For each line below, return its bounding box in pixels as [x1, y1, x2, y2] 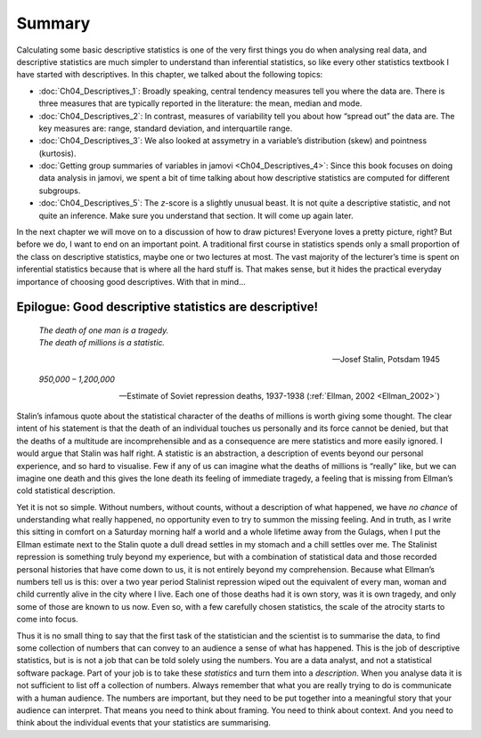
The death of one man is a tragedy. [38, 325, 169, 336]
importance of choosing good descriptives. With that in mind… [16, 276, 247, 287]
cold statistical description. [16, 485, 116, 496]
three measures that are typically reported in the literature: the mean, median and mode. [38, 98, 363, 109]
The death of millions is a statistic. [38, 337, 165, 348]
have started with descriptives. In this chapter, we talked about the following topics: [16, 69, 323, 80]
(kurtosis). [38, 148, 77, 158]
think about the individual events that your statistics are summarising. [16, 718, 272, 728]
